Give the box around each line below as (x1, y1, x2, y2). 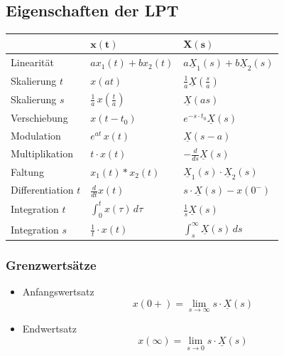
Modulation (11, 128, 61, 143)
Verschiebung (11, 110, 68, 125)
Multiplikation (11, 146, 73, 161)
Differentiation (11, 182, 74, 197)
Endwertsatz (22, 321, 77, 336)
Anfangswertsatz (22, 284, 94, 299)
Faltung (11, 164, 44, 179)
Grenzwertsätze (6, 256, 97, 274)
